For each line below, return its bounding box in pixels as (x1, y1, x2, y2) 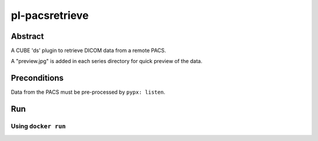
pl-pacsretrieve (11, 9, 89, 22)
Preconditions (11, 73, 64, 83)
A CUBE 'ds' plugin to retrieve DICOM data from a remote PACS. (11, 47, 166, 54)
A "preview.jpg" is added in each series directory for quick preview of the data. (11, 58, 203, 65)
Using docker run (11, 122, 66, 130)
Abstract (11, 31, 44, 41)
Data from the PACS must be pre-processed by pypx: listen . (11, 88, 165, 96)
